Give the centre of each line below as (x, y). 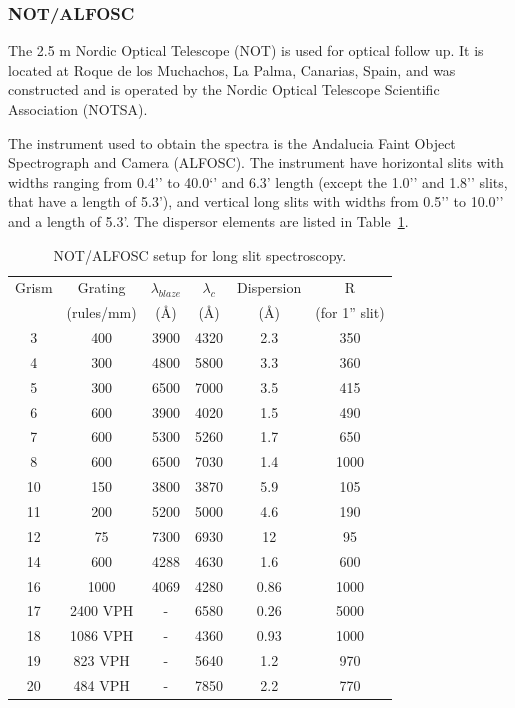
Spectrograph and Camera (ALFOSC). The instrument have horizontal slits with (256, 162)
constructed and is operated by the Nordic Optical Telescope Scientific (224, 89)
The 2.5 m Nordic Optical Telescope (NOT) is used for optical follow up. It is (246, 50)
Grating (101, 287)
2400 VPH (102, 610)
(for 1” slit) (350, 312)
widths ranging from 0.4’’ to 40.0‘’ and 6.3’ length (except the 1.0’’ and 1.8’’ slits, (258, 181)
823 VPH (101, 660)
